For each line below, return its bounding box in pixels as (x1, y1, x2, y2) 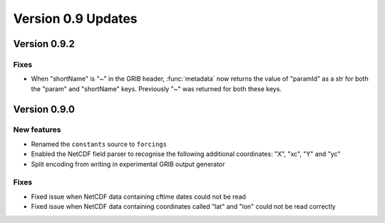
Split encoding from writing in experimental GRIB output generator (31, 160, 225, 168)
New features (13, 125, 61, 135)
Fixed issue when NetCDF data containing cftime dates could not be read (31, 192, 246, 201)
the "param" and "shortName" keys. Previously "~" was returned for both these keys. (31, 84, 282, 93)
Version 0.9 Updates (13, 11, 138, 26)
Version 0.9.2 (13, 38, 75, 50)
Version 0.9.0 (13, 103, 75, 115)
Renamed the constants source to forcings (31, 140, 168, 148)
